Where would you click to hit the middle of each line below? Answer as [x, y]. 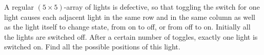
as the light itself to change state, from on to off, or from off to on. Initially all [127, 27]
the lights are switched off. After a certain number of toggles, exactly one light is [131, 36]
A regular [19, 7]
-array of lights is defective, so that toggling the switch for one [162, 7]
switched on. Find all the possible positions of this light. [92, 47]
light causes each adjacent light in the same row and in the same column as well [130, 17]
